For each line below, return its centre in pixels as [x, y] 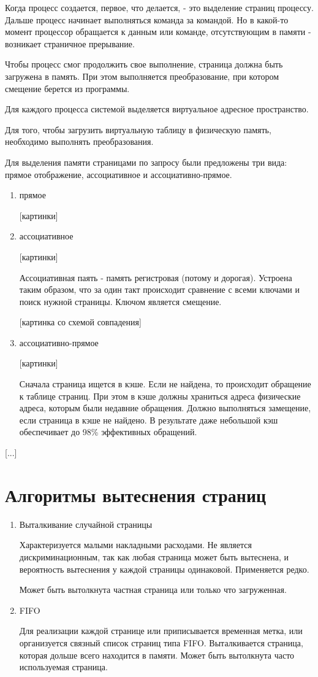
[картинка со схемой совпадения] [80, 322]
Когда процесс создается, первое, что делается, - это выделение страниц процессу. [159, 7]
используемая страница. [63, 667]
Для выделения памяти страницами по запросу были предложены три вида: [146, 162]
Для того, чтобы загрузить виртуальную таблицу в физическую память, [138, 129]
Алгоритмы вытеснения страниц [136, 494]
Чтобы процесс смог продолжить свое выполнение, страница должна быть [144, 64]
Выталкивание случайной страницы [86, 524]
